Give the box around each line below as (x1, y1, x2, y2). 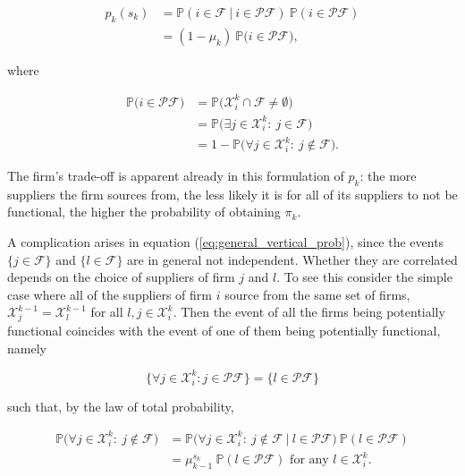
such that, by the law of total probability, (7, 396, 234, 415)
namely (7, 338, 46, 357)
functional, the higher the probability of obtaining (7, 202, 281, 221)
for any (290, 454, 329, 467)
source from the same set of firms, (224, 285, 410, 303)
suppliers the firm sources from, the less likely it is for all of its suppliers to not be (7, 184, 458, 203)
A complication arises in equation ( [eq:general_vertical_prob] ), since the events (7, 233, 444, 251)
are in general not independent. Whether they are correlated (127, 250, 458, 268)
